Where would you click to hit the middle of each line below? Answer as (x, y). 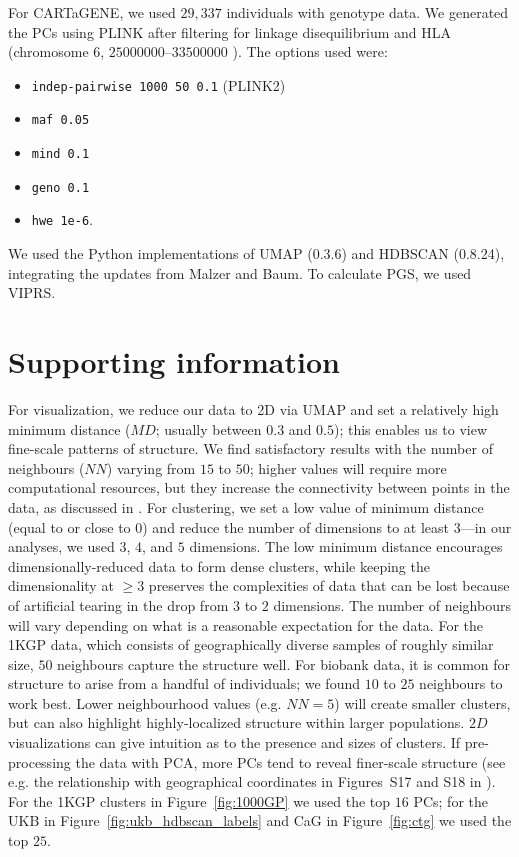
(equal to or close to (69, 526)
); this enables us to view (411, 428)
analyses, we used (61, 546)
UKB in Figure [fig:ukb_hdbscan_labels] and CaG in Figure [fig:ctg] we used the (260, 820)
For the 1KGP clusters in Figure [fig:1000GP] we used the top (199, 800)
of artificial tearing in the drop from (118, 604)
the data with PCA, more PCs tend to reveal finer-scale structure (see (290, 761)
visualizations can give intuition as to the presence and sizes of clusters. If (234, 742)
